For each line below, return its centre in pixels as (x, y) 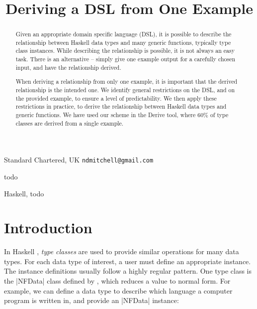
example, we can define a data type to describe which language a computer (118, 290)
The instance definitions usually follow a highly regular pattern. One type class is (128, 271)
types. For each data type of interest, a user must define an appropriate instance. (128, 261)
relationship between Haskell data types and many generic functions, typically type (123, 42)
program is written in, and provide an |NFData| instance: (91, 300)
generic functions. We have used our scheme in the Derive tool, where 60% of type (122, 114)
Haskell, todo (24, 193)
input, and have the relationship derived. (68, 67)
